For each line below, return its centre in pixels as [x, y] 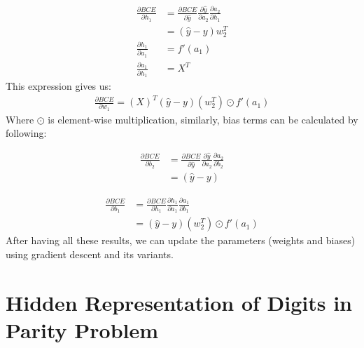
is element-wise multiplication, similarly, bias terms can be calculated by [203, 119]
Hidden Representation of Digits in [179, 302]
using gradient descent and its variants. [90, 254]
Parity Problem [82, 329]
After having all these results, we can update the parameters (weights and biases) [181, 240]
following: [26, 133]
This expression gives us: [58, 85]
